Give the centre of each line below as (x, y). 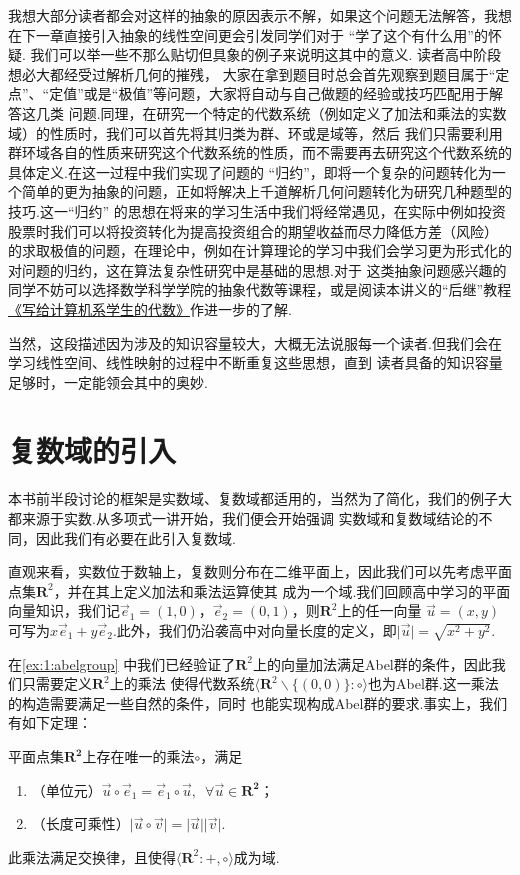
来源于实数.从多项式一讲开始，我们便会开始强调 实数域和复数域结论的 (250, 518)
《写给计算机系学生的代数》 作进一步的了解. (150, 308)
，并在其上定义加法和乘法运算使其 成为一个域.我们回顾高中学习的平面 (282, 590)
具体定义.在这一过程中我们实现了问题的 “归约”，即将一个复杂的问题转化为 (250, 171)
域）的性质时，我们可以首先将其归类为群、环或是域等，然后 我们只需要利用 (255, 132)
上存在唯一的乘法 (138, 756)
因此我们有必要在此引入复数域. (135, 537)
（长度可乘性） (80, 823)
